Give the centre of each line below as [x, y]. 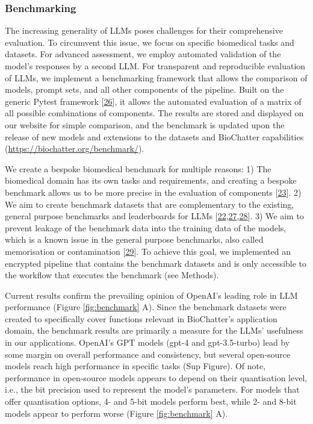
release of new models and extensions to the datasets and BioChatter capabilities [154, 136]
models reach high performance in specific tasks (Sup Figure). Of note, [135, 366]
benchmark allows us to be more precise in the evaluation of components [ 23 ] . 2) [153, 192]
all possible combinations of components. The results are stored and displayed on [154, 113]
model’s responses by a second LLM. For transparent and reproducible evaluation [155, 66]
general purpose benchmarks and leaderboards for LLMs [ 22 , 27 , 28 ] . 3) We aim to [154, 216]
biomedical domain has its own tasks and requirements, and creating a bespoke [151, 180]
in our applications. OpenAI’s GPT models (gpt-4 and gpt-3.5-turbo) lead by [147, 342]
